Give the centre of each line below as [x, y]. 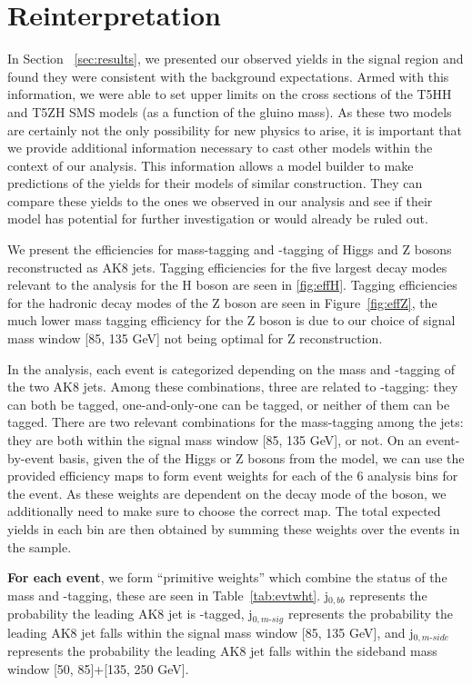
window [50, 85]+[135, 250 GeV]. [98, 668]
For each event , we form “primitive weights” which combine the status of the [227, 577]
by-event [31, 457]
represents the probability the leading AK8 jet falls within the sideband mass [222, 651]
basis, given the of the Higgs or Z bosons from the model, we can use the [261, 457]
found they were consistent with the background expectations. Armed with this [228, 76]
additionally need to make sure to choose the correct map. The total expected [224, 511]
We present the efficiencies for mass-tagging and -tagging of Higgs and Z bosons [230, 249]
